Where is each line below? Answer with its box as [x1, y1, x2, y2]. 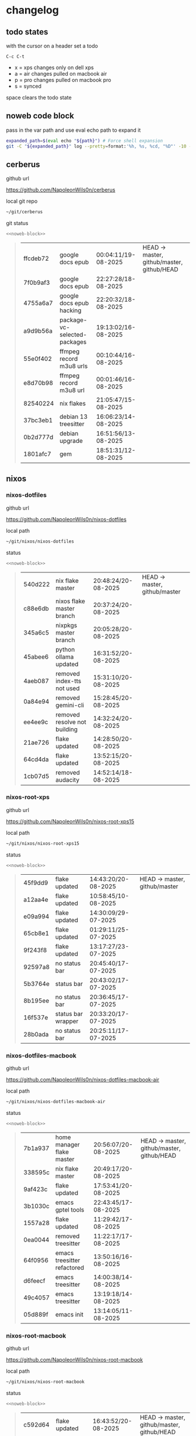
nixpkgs [55, 621, 78, 629]
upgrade [59, 437, 83, 445]
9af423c [23, 1185, 48, 1193]
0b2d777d [23, 433, 54, 441]
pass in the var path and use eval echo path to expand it [6, 127, 141, 134]
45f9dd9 [23, 878, 48, 886]
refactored [55, 1263, 85, 1271]
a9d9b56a [23, 327, 52, 335]
